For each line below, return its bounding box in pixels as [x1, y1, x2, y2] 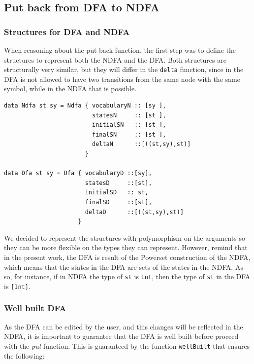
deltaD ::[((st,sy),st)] [85, 208, 184, 216]
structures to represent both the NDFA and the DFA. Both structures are [4, 54, 226, 65]
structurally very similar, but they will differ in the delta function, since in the [4, 64, 244, 74]
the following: [4, 350, 45, 361]
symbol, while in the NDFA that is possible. [4, 83, 137, 94]
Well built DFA [4, 302, 66, 314]
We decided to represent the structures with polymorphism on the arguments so [4, 232, 245, 243]
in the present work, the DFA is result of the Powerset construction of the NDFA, [4, 252, 251, 262]
